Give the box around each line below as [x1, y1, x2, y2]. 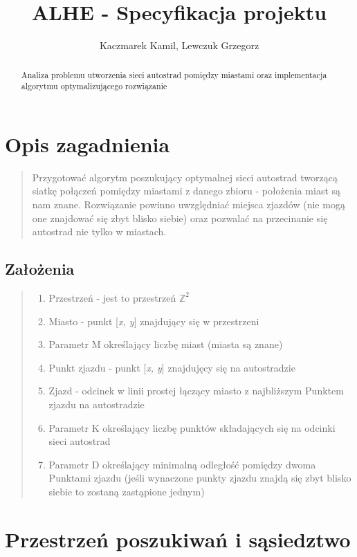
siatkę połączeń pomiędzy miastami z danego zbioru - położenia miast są [32, 183, 341, 198]
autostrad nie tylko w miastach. [32, 224, 167, 239]
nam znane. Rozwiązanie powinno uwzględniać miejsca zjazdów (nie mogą [32, 197, 345, 211]
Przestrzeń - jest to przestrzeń [48, 290, 176, 304]
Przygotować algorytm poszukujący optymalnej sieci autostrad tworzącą [32, 170, 338, 184]
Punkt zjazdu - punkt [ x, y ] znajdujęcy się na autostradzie [48, 360, 295, 374]
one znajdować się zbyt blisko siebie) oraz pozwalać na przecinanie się [32, 210, 328, 225]
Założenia [5, 258, 75, 280]
